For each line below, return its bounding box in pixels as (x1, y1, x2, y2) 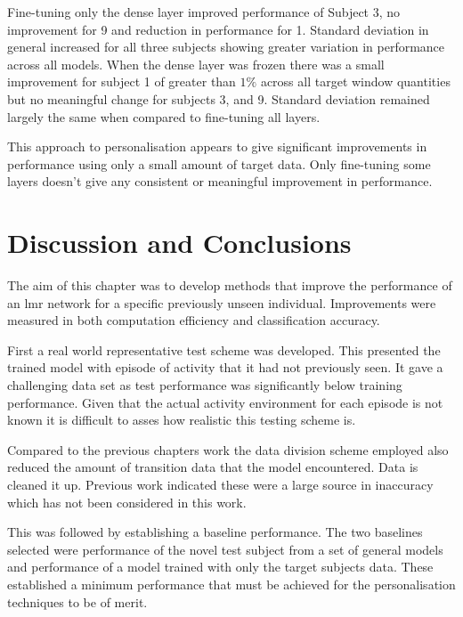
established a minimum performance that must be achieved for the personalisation (7, 574, 456, 593)
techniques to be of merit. (7, 592, 148, 611)
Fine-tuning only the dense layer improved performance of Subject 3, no (7, 3, 401, 20)
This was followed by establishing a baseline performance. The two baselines (7, 523, 423, 541)
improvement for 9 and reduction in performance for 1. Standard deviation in (7, 20, 429, 38)
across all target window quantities (260, 72, 451, 91)
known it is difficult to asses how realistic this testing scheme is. (7, 410, 356, 429)
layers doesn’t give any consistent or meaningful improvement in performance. (7, 172, 433, 191)
